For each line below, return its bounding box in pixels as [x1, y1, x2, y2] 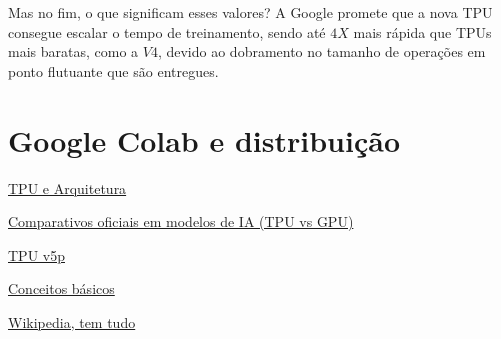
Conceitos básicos [8, 278, 115, 299]
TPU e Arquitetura [8, 177, 127, 198]
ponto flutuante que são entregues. [8, 60, 219, 81]
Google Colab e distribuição [8, 119, 401, 160]
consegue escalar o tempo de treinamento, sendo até [8, 21, 326, 42]
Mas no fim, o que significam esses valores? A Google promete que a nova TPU [8, 2, 493, 22]
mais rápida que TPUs [353, 21, 492, 42]
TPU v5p [8, 244, 65, 265]
